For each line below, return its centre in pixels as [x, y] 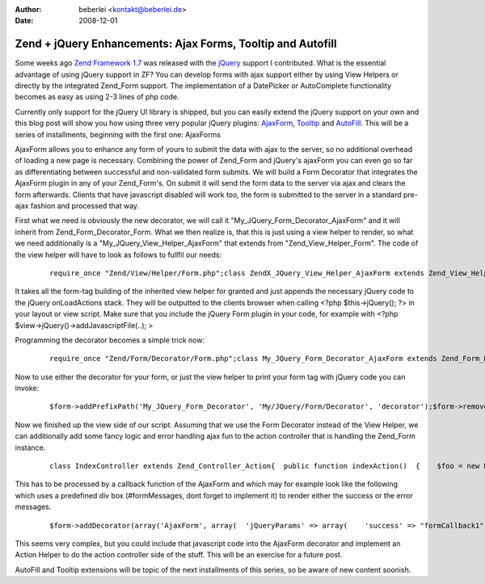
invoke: [27, 389]
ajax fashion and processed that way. [77, 205]
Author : [28, 9]
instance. [30, 447]
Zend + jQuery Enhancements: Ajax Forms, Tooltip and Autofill [176, 44]
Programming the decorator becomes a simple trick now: [110, 340]
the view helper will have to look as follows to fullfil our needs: [118, 254]
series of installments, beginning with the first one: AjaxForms [118, 134]
